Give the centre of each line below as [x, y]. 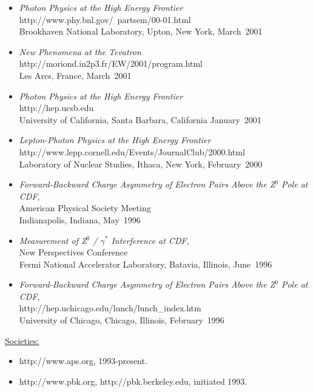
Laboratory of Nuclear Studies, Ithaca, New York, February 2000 [141, 164]
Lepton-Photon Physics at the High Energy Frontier [115, 140]
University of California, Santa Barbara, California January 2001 [140, 119]
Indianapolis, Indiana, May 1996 [80, 219]
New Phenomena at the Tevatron [80, 51]
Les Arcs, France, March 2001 [75, 75]
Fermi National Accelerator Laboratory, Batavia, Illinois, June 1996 [146, 264]
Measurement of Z [53, 240]
